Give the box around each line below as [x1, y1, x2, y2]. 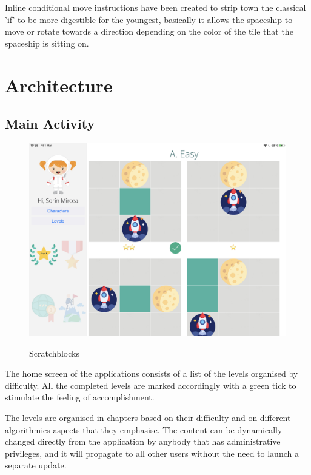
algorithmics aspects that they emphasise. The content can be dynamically [5, 423, 283, 436]
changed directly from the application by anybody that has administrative [5, 435, 281, 448]
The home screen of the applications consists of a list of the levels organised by [5, 367, 298, 380]
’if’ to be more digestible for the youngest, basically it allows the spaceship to [5, 13, 293, 25]
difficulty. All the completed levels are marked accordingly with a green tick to [5, 379, 296, 391]
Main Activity [5, 114, 95, 133]
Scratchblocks [29, 346, 79, 359]
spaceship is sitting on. [5, 36, 89, 49]
